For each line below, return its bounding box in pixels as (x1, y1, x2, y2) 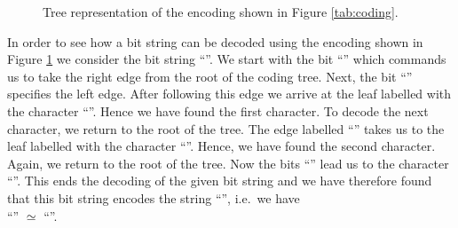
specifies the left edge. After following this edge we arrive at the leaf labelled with (7, 84, 452, 103)
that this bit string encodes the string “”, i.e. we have (7, 188, 300, 207)
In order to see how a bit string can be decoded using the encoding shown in (7, 32, 423, 51)
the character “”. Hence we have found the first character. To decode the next (7, 101, 429, 120)
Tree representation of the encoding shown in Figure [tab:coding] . (43, 3, 399, 20)
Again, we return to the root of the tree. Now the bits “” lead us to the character (7, 153, 449, 172)
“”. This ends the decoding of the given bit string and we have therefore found (7, 171, 432, 190)
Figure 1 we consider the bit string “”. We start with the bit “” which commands (7, 50, 446, 68)
